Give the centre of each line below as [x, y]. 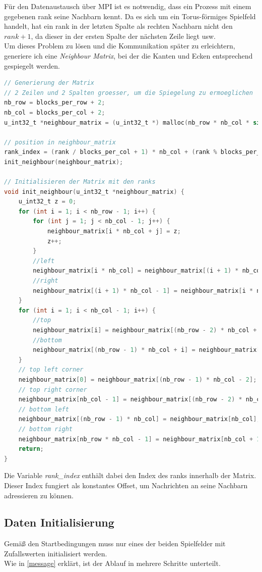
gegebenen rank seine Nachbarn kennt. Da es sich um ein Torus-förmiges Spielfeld [130, 16]
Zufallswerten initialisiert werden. [56, 553]
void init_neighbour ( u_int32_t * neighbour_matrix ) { [94, 192]
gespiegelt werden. [32, 65]
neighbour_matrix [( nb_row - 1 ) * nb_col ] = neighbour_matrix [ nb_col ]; [139, 419]
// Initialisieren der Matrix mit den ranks [80, 182]
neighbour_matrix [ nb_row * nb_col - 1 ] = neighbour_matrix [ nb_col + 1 [139, 439]
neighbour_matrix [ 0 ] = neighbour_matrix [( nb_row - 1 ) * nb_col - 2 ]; [138, 379]
